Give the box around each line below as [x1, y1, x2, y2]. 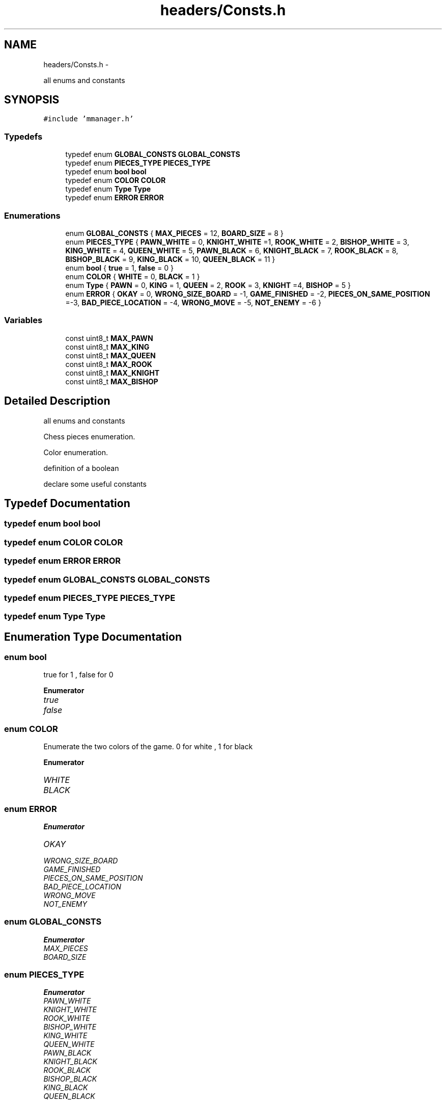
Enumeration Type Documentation [4, 630, 182, 643]
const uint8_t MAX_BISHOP [65, 377, 158, 386]
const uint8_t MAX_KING [65, 342, 150, 351]
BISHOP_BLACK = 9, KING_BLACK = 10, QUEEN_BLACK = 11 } [65, 254, 275, 264]
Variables [4, 315, 43, 326]
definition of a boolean [43, 463, 119, 472]
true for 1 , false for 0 [43, 670, 114, 679]
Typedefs [4, 131, 43, 142]
